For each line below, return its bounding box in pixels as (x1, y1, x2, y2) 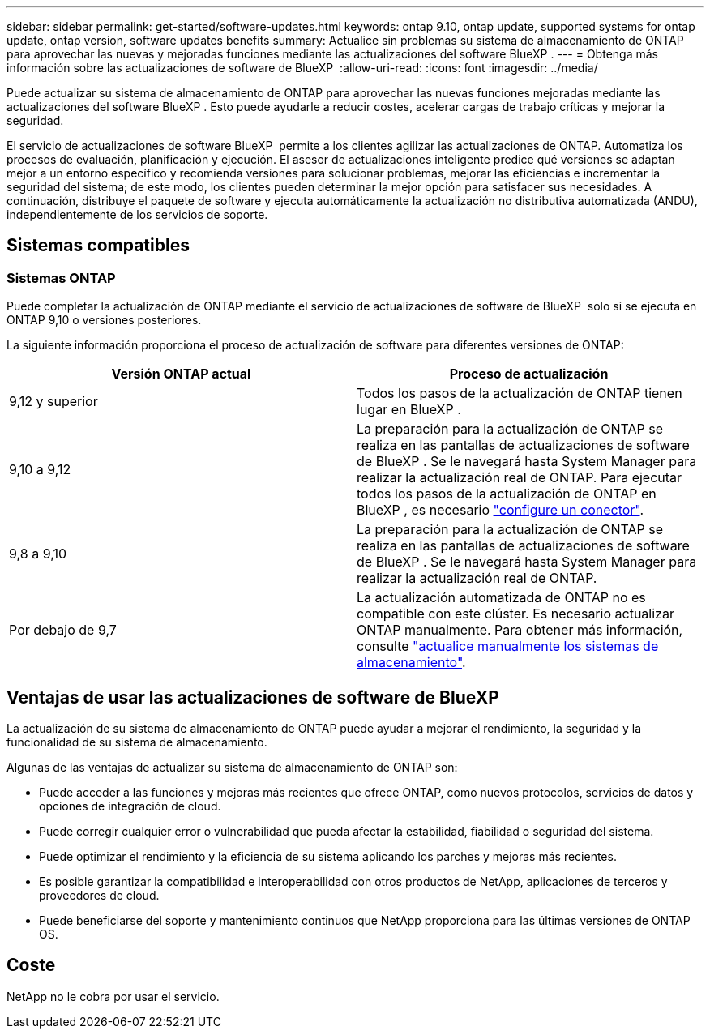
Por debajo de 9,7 (9, 622, 117, 639)
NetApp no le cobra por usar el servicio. (6, 989, 220, 1003)
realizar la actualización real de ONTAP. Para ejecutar (357, 469, 682, 486)
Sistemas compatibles (6, 235, 190, 256)
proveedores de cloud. (39, 888, 160, 903)
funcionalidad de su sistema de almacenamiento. (6, 735, 267, 750)
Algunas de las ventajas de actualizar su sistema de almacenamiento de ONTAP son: (6, 760, 458, 775)
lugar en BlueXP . (357, 401, 461, 418)
